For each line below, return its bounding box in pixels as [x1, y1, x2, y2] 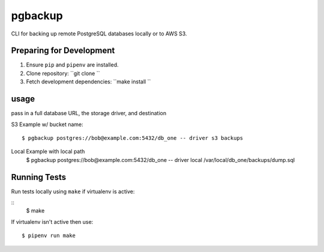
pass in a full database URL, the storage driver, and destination [11, 110, 167, 117]
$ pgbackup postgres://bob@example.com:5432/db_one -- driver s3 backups [22, 134, 244, 141]
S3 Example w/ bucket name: [11, 121, 83, 128]
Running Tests [11, 172, 66, 182]
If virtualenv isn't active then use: [11, 218, 94, 225]
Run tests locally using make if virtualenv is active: [11, 188, 135, 195]
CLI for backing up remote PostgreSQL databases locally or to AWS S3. [11, 30, 187, 37]
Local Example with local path [11, 148, 85, 155]
